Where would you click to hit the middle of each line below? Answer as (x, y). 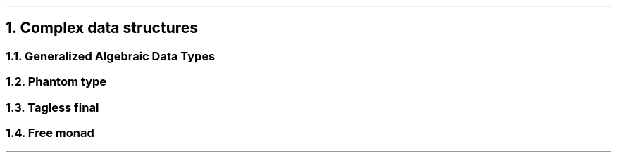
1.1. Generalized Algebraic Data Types (111, 56)
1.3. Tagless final (52, 107)
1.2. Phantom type (56, 82)
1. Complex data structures (102, 28)
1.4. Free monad (50, 132)
